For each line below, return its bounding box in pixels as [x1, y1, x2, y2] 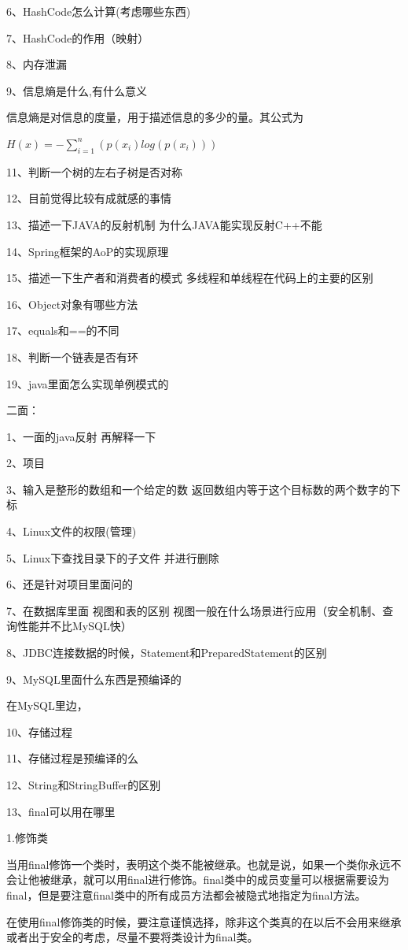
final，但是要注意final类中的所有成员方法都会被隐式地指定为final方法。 [6, 886, 366, 903]
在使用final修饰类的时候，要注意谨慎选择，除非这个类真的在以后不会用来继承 [6, 913, 402, 930]
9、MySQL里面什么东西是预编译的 [6, 670, 182, 687]
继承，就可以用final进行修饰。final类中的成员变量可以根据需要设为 [50, 871, 389, 888]
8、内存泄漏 [6, 56, 67, 72]
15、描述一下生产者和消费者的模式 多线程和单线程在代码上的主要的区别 [6, 269, 373, 286]
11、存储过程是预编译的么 [6, 750, 138, 766]
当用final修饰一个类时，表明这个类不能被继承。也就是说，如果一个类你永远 [6, 855, 391, 872]
